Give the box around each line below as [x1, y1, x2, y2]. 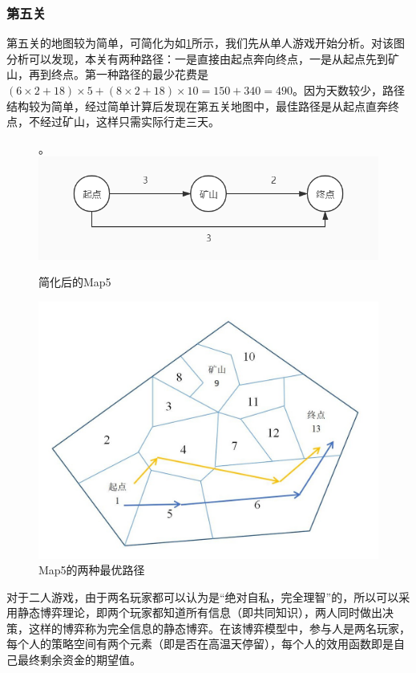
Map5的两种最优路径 [38, 562, 145, 578]
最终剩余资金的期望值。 [17, 651, 141, 668]
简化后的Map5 [38, 274, 111, 290]
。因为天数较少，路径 [293, 82, 405, 98]
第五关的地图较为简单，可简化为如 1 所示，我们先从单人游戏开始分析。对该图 [6, 34, 405, 51]
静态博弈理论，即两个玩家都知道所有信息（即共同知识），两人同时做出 [17, 604, 382, 621]
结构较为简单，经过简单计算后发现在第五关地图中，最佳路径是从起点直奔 [6, 97, 388, 114]
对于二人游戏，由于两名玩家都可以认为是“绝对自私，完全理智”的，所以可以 [6, 588, 399, 605]
